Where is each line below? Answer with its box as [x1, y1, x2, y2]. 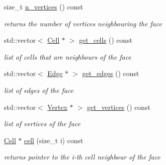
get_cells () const [79, 35, 133, 45]
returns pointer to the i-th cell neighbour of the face [4, 152, 161, 162]
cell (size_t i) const [24, 135, 83, 145]
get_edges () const [82, 68, 139, 79]
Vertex [47, 101, 68, 112]
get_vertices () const [87, 101, 151, 112]
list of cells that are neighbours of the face [4, 51, 131, 62]
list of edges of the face [4, 84, 74, 95]
